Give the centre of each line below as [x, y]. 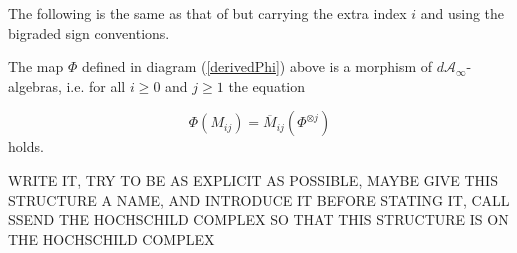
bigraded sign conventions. [89, 32]
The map [36, 66]
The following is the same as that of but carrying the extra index [207, 13]
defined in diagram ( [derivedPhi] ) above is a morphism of [257, 66]
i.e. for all [96, 85]
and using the [462, 13]
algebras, [35, 85]
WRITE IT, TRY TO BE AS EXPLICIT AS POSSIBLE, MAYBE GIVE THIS [253, 179]
